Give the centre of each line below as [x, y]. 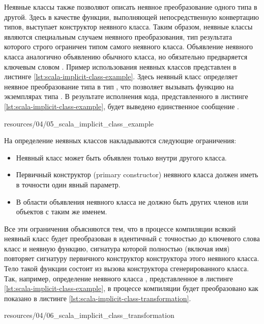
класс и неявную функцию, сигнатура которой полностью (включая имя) [117, 248]
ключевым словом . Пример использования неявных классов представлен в [120, 66]
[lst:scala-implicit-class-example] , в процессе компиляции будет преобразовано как [131, 288]
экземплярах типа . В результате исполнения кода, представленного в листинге [126, 96]
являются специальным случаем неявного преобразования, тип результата [118, 36]
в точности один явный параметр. [68, 184]
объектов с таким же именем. [62, 212]
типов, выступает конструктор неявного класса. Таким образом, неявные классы [128, 27]
